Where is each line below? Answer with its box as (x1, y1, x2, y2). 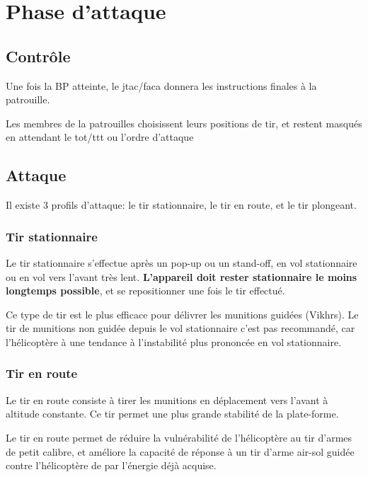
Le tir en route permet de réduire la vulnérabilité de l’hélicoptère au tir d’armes (6, 430, 352, 444)
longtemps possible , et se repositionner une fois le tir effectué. (6, 283, 285, 298)
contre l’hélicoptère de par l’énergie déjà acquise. (6, 458, 217, 473)
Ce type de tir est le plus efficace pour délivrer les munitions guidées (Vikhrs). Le (6, 306, 359, 321)
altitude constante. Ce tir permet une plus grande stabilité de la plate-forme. (6, 406, 339, 421)
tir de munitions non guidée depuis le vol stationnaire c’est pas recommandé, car (6, 321, 355, 335)
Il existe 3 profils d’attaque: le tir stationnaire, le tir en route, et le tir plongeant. (6, 197, 357, 212)
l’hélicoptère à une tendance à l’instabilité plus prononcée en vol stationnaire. (6, 334, 342, 349)
